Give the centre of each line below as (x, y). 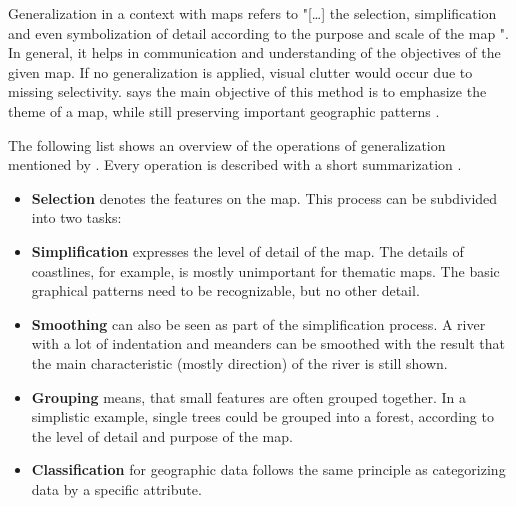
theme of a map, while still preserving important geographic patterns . (224, 110)
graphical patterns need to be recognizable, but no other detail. (225, 290)
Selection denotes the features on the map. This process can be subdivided (264, 197)
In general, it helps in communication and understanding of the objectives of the (254, 52)
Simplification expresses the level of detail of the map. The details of (247, 250)
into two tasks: (76, 217)
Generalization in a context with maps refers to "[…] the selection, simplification (252, 13)
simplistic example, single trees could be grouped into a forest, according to (262, 416)
